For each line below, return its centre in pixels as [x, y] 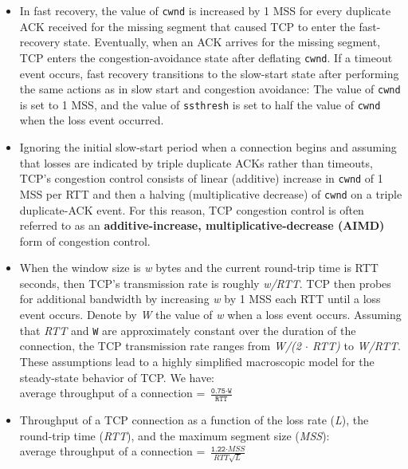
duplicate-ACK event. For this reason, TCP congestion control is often [192, 209]
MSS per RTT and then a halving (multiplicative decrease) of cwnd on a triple [211, 193]
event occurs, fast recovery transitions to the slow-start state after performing [209, 73]
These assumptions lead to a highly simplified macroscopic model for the [197, 361]
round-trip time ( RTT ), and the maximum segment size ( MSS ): [175, 435]
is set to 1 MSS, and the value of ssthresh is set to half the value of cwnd [200, 104]
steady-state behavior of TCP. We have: [117, 377]
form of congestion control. [85, 240]
